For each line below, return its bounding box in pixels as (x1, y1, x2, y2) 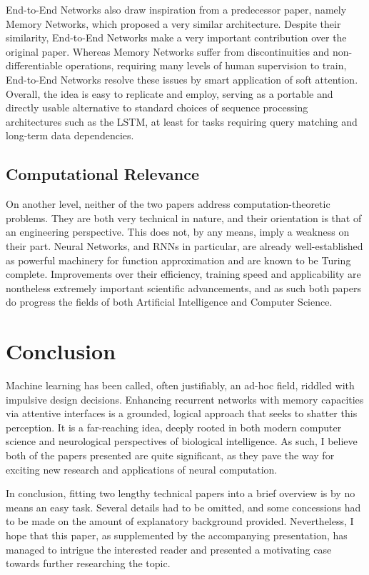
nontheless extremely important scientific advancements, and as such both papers (6, 280, 362, 295)
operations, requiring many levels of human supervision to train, (66, 58, 347, 73)
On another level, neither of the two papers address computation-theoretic (6, 196, 330, 211)
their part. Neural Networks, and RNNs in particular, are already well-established (6, 238, 363, 253)
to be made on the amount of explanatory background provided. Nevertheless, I (6, 514, 354, 529)
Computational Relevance (6, 163, 199, 185)
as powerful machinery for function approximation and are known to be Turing (6, 252, 351, 267)
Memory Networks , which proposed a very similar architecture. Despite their (6, 16, 341, 31)
